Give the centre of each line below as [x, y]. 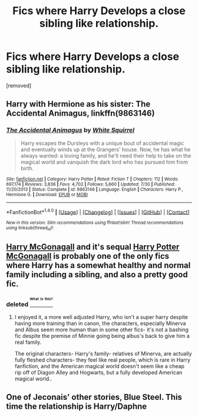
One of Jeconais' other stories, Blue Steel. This [94, 397]
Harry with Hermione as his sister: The [78, 104]
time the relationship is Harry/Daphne [77, 407]
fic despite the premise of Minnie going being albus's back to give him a [102, 336]
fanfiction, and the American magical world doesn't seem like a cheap [99, 366]
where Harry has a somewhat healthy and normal [98, 265]
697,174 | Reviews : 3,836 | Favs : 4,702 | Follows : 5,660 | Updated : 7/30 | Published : [91, 184]
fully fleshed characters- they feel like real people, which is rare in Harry [102, 360]
